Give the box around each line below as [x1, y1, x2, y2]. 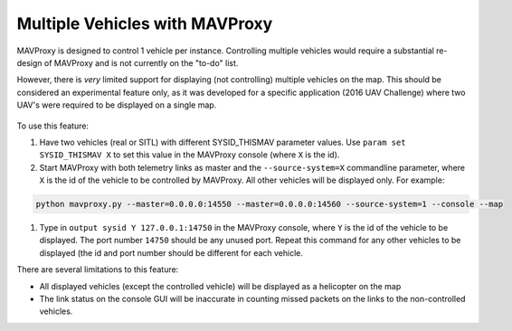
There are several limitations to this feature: [16, 264, 179, 275]
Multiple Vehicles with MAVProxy [16, 14, 273, 33]
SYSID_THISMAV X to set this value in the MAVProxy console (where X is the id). [39, 149, 340, 160]
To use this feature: [16, 120, 90, 131]
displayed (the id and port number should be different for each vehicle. [39, 247, 303, 258]
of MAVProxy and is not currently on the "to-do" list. [43, 57, 239, 68]
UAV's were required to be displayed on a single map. [16, 99, 217, 110]
